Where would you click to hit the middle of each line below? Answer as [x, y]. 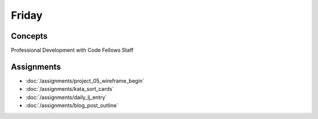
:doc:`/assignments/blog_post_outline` [72, 106]
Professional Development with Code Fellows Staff [72, 50]
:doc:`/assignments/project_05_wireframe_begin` [85, 81]
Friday [27, 15]
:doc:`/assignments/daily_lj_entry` [66, 97]
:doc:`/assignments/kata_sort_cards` [70, 89]
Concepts [29, 36]
